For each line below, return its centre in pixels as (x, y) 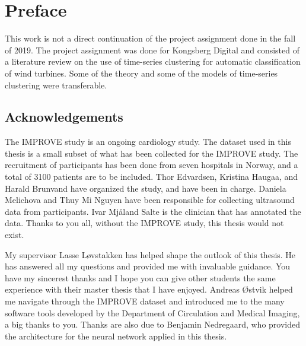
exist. (15, 235)
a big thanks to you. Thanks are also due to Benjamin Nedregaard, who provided (152, 324)
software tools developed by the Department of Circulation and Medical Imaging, (152, 312)
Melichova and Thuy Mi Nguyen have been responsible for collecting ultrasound (150, 200)
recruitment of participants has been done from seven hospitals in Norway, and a (152, 165)
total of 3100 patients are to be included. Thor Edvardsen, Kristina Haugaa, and (152, 177)
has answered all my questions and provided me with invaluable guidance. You (148, 266)
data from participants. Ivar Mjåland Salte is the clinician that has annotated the (153, 211)
